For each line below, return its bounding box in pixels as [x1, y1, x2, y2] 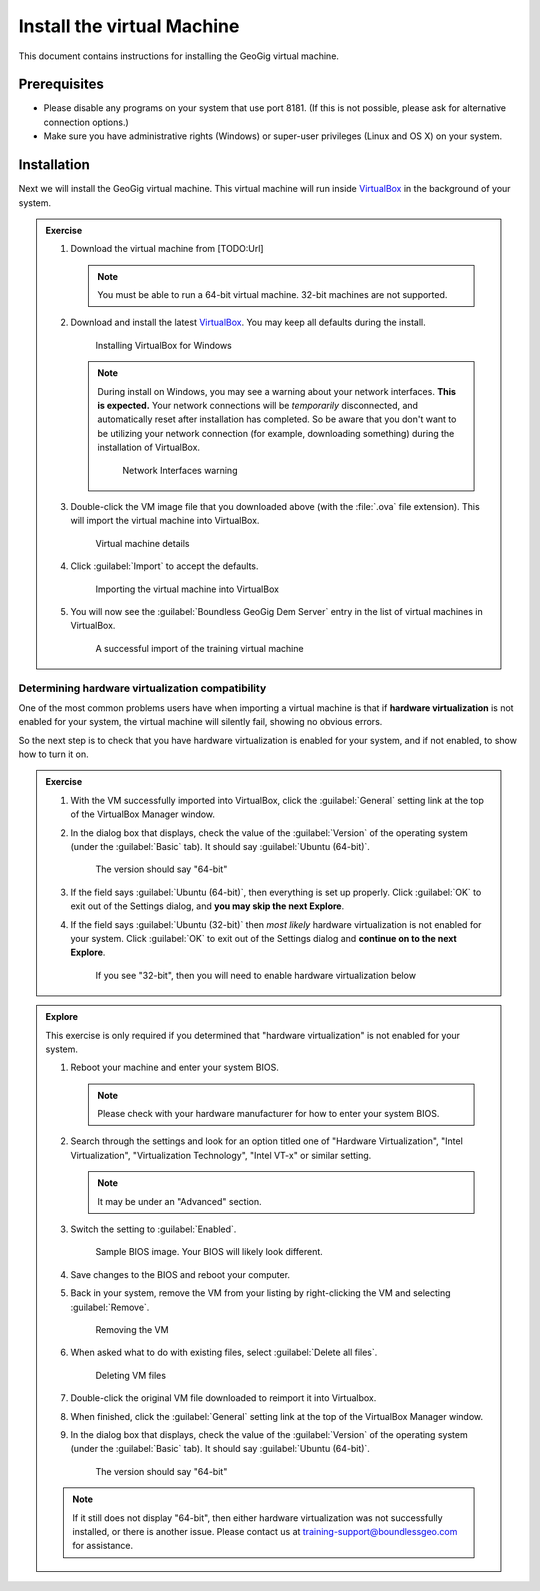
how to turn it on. [18, 748, 89, 760]
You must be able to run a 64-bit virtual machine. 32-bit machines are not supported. [97, 289, 448, 301]
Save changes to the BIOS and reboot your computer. [70, 1268, 290, 1280]
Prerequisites [18, 76, 104, 93]
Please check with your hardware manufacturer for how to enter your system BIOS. [97, 1108, 440, 1120]
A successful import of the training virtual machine [95, 642, 304, 654]
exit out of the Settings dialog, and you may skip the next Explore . [70, 900, 345, 912]
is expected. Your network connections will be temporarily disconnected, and [97, 400, 419, 412]
